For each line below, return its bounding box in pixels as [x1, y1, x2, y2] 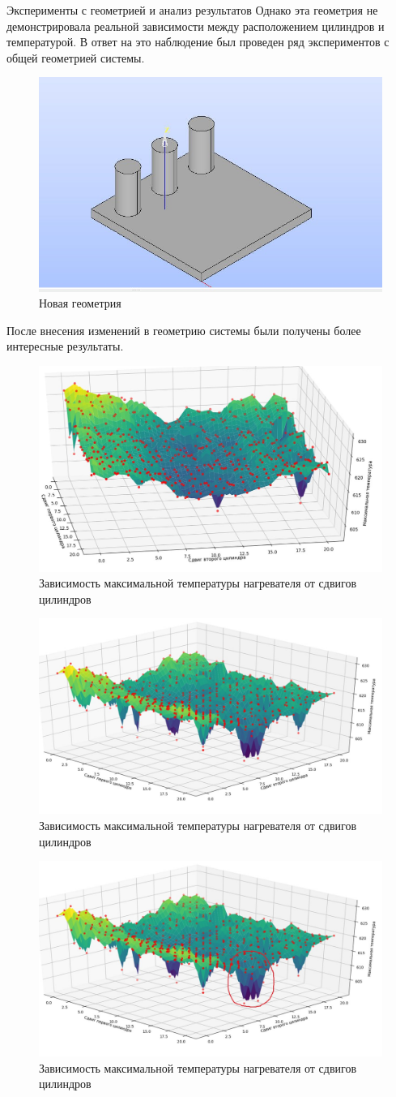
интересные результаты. [6, 338, 124, 355]
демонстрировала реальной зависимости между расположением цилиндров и [6, 17, 385, 34]
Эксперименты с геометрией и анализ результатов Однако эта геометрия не [6, 2, 378, 18]
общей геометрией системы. [6, 49, 145, 66]
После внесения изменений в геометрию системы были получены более [6, 321, 361, 338]
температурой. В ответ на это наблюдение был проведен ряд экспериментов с [6, 33, 390, 50]
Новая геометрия [39, 295, 121, 312]
